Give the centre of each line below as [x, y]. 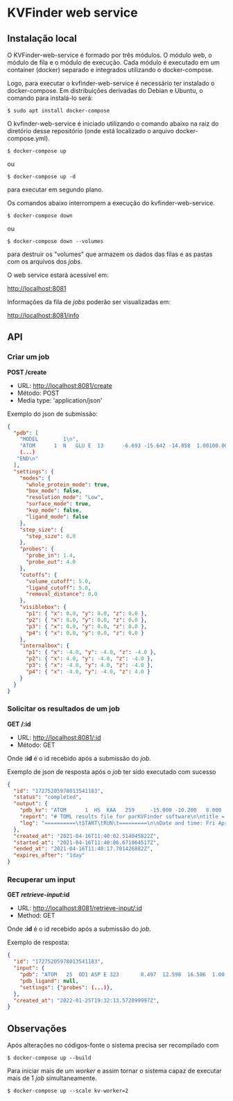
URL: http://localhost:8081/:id [59, 737]
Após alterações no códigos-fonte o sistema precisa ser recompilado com [113, 1045]
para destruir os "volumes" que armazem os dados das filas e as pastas [110, 254]
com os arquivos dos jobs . [45, 261]
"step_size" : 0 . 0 [51, 536]
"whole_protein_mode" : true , [68, 485]
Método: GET [36, 745]
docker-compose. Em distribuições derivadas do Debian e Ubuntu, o [105, 91]
